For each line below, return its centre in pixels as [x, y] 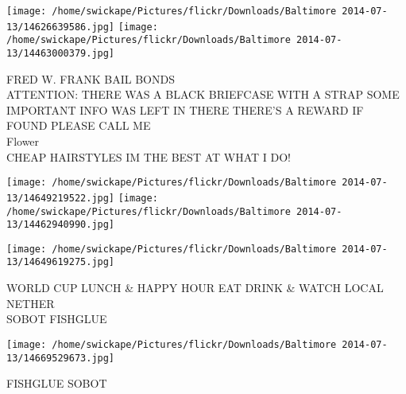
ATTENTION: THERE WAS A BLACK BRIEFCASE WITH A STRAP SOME [203, 94]
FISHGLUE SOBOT [57, 383]
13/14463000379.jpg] [61, 53]
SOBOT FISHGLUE [57, 319]
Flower [23, 141]
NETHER [31, 303]
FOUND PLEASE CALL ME [79, 125]
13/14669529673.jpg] [61, 358]
